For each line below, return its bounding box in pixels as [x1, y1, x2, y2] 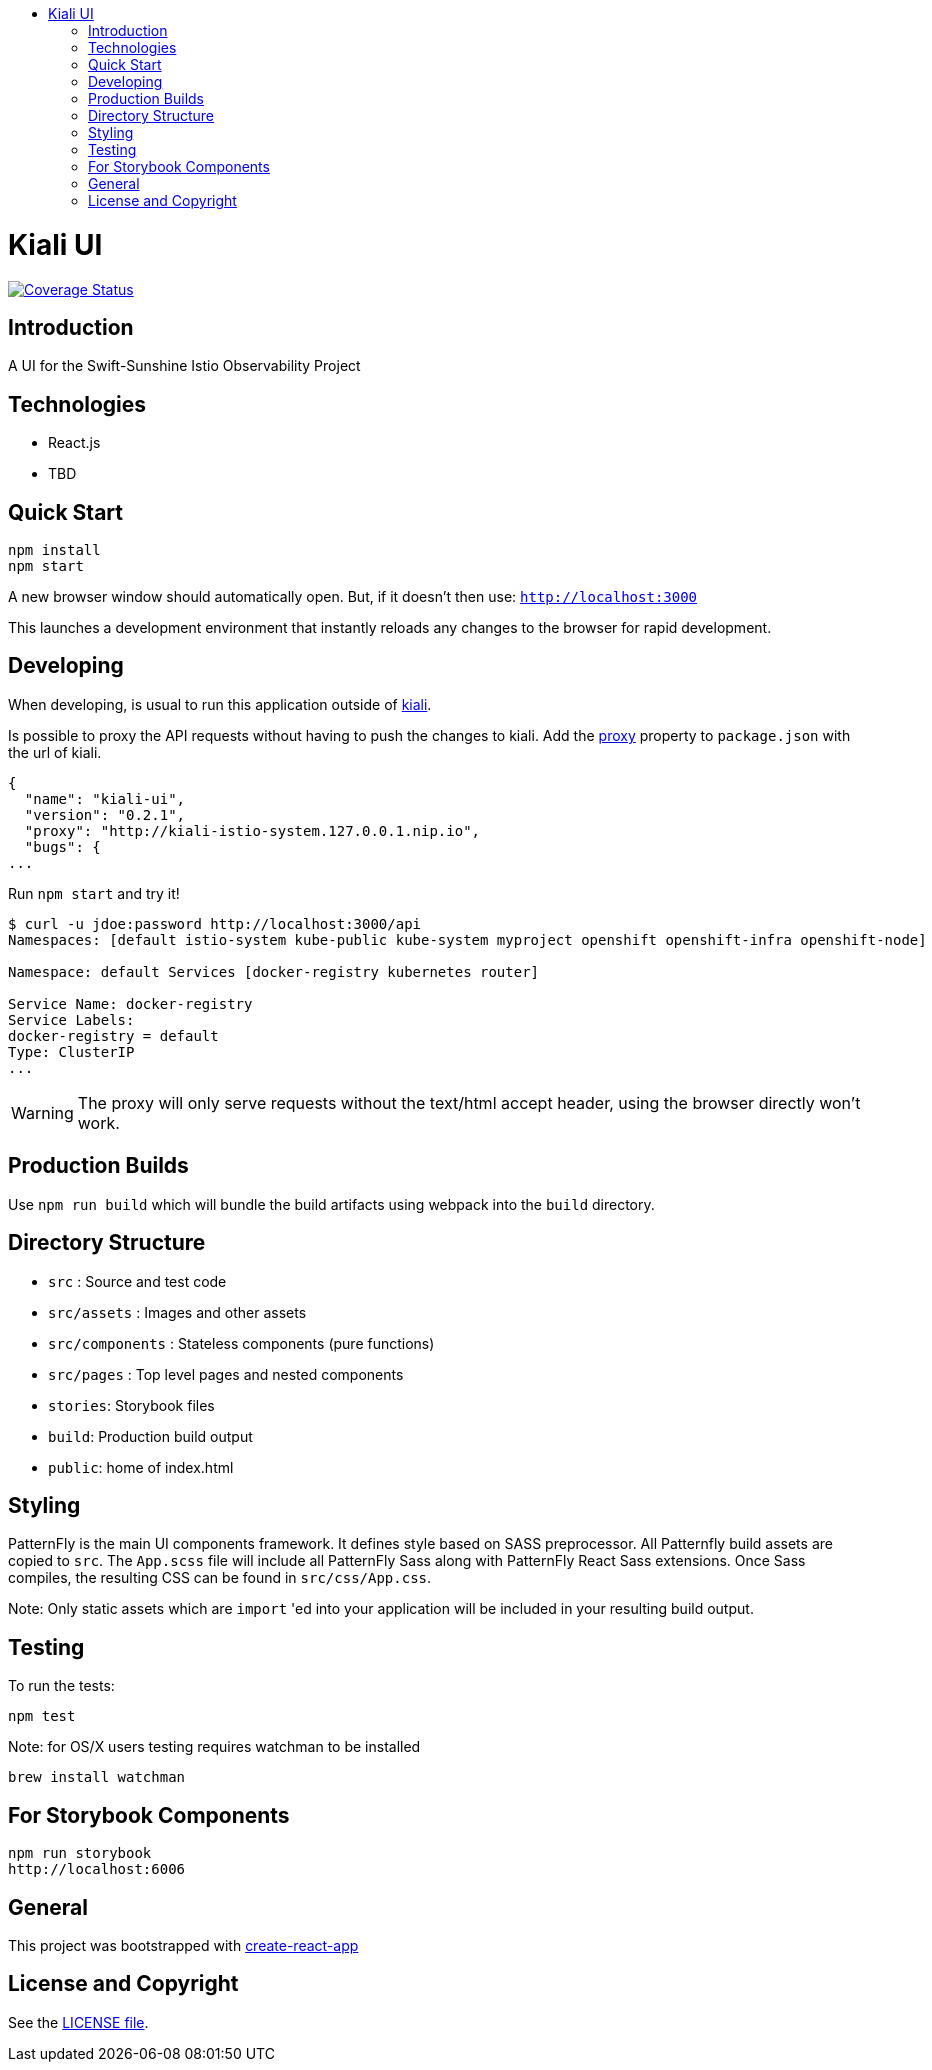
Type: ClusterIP [8, 1043, 135, 1060]
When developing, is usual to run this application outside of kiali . [8, 695, 432, 713]
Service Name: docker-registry [8, 995, 253, 1012]
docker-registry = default [8, 1027, 219, 1044]
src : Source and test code [48, 1272, 227, 1290]
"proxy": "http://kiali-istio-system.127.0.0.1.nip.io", [24, 822, 481, 839]
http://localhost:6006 [8, 1861, 186, 1878]
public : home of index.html [48, 1458, 234, 1476]
